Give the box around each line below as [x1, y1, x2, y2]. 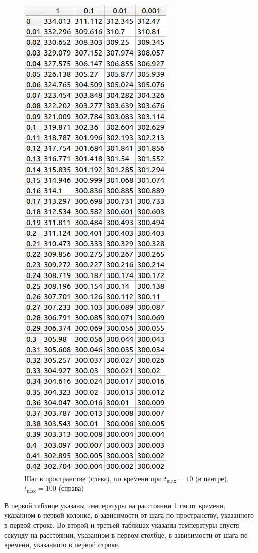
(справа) [58, 483, 84, 493]
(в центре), [195, 473, 229, 483]
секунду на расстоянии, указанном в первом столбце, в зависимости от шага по [4, 529, 248, 540]
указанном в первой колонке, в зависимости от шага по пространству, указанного [4, 510, 254, 520]
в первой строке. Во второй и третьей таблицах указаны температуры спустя [4, 519, 239, 530]
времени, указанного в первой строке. [4, 539, 120, 550]
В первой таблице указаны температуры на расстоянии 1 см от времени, [4, 500, 226, 510]
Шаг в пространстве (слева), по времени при [24, 473, 162, 483]
